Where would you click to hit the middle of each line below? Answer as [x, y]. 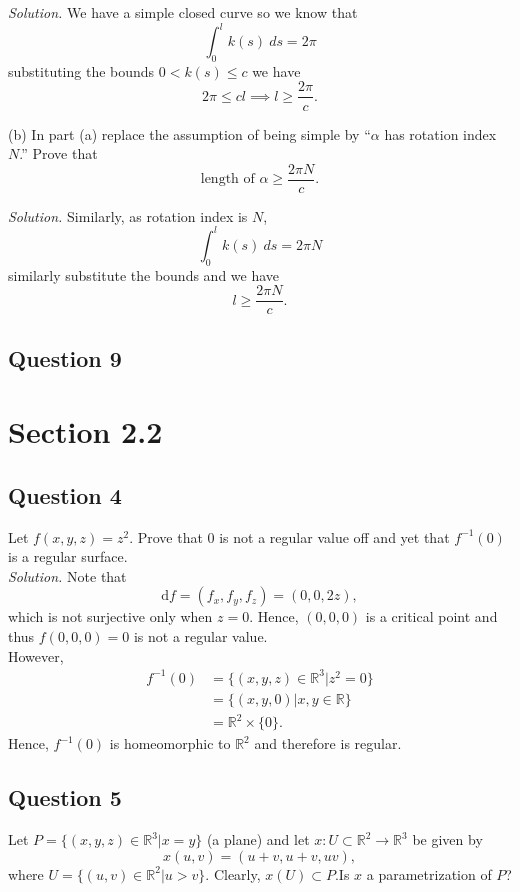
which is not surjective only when [110, 616]
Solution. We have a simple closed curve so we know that [183, 12]
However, [36, 655]
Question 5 [65, 797]
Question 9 [65, 357]
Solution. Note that [67, 575]
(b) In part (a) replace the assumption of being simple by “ [189, 133]
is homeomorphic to [170, 743]
